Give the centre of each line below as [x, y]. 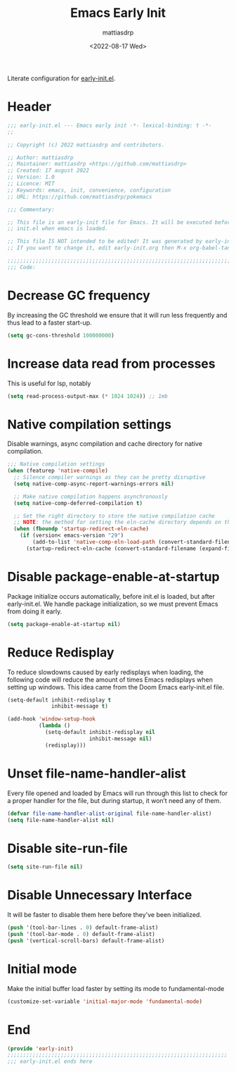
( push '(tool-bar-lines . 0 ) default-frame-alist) [83, 928]
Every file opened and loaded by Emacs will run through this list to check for [118, 793]
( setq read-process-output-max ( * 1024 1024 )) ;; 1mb [88, 396]
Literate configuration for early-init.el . [61, 78]
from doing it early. [35, 611]
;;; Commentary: [31, 209]
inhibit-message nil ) [120, 738]
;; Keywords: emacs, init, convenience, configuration [89, 190]
